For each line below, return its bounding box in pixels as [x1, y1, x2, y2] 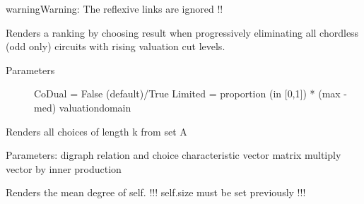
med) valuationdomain [34, 100, 131, 114]
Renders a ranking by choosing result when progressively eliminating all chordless [6, 25, 359, 40]
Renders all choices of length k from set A [6, 124, 187, 138]
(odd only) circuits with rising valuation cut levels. [6, 39, 225, 54]
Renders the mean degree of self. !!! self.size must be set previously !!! [6, 185, 306, 200]
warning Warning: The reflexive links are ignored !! [6, 1, 223, 16]
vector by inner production [6, 161, 122, 176]
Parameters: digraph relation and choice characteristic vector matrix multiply [6, 148, 341, 162]
